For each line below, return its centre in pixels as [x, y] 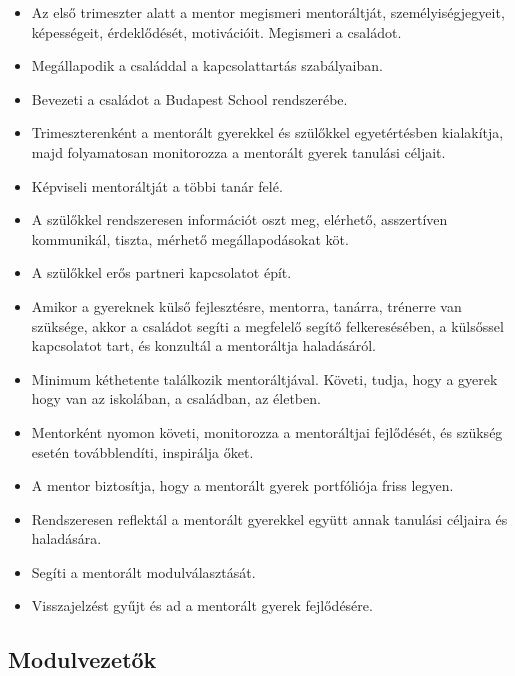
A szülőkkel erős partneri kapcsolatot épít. [161, 272]
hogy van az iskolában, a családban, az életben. [176, 398]
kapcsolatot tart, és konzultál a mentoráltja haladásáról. [203, 345]
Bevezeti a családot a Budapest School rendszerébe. [189, 98]
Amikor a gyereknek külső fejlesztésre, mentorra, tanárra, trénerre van [246, 305]
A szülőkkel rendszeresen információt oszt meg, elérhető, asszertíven [239, 219]
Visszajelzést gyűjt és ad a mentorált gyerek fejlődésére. [202, 605]
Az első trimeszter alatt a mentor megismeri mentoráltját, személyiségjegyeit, [268, 12]
